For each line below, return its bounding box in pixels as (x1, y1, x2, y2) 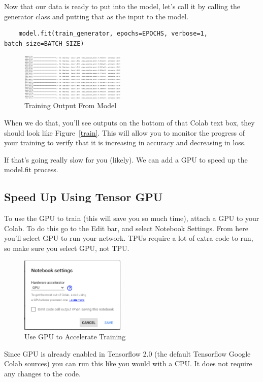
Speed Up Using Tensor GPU (4, 189, 163, 205)
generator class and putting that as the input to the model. (4, 11, 189, 21)
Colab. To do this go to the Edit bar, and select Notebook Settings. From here (4, 222, 249, 233)
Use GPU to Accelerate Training (24, 331, 126, 342)
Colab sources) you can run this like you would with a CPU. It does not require (4, 358, 252, 369)
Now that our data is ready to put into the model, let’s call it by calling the (4, 1, 240, 11)
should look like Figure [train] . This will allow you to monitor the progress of (4, 127, 245, 138)
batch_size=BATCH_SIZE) (4, 40, 84, 47)
